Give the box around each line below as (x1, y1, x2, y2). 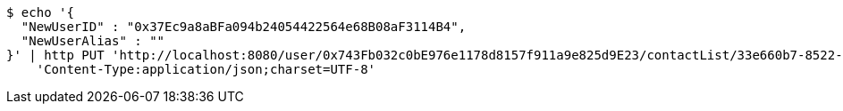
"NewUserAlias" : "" (21, 34, 165, 48)
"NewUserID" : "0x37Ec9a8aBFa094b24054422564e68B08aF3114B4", (21, 20, 467, 34)
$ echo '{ (6, 5, 74, 20)
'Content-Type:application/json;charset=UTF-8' (36, 62, 376, 76)
